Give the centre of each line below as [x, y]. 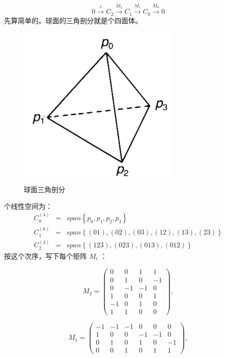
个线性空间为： [28, 206]
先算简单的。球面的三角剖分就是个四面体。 [73, 20]
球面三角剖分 [44, 189]
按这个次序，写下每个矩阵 [45, 256]
